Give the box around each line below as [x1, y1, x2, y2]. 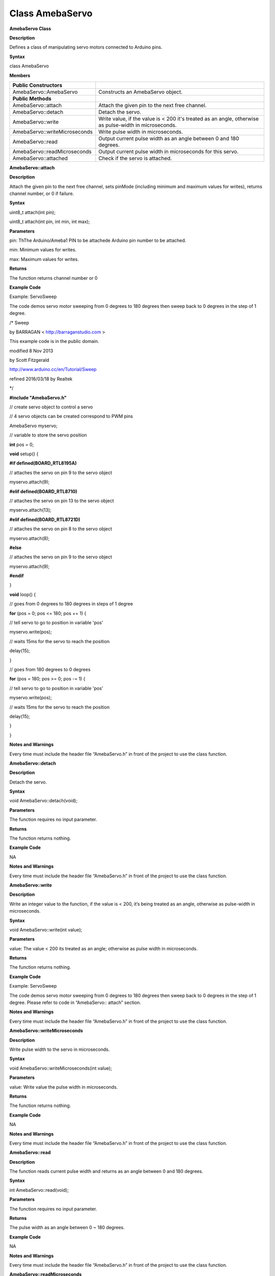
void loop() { [9, 591, 36, 597]
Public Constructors [12, 82, 63, 89]
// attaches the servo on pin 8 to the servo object [9, 526, 112, 532]
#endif [9, 573, 24, 579]
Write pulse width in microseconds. [98, 128, 183, 135]
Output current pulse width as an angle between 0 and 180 [98, 135, 239, 142]
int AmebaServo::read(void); [9, 1187, 69, 1193]
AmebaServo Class [9, 26, 51, 32]
